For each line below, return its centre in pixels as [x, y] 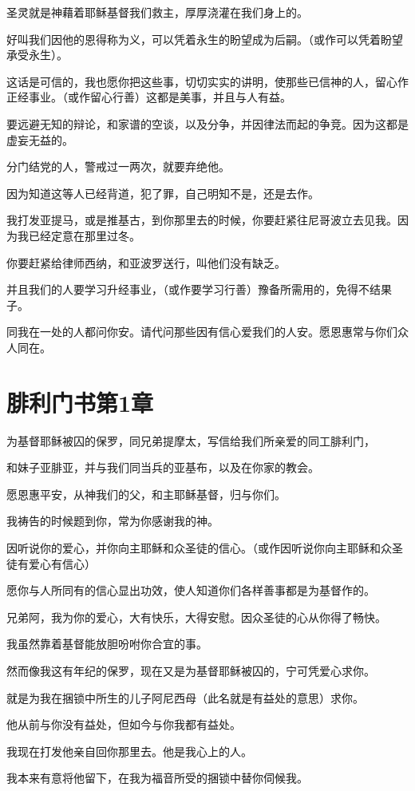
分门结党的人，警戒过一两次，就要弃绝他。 [118, 166]
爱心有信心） [62, 563]
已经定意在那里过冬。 [84, 235]
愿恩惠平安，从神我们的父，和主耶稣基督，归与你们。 [146, 494]
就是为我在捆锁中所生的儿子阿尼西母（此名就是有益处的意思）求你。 [185, 697]
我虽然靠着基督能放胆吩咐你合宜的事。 [107, 644]
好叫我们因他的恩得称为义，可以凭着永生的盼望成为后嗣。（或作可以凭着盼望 [205, 39]
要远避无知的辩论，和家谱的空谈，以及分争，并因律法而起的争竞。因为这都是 [207, 123]
